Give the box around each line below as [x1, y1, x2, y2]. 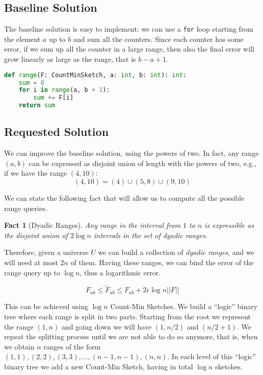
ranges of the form [43, 341, 101, 351]
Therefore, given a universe [4, 247, 89, 257]
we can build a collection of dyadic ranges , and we [98, 247, 254, 257]
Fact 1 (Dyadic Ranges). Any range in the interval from [4, 220, 181, 230]
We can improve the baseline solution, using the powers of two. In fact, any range [4, 148, 259, 158]
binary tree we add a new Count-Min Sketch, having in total [4, 361, 193, 371]
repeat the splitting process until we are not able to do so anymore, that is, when [4, 331, 258, 342]
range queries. [4, 202, 47, 213]
